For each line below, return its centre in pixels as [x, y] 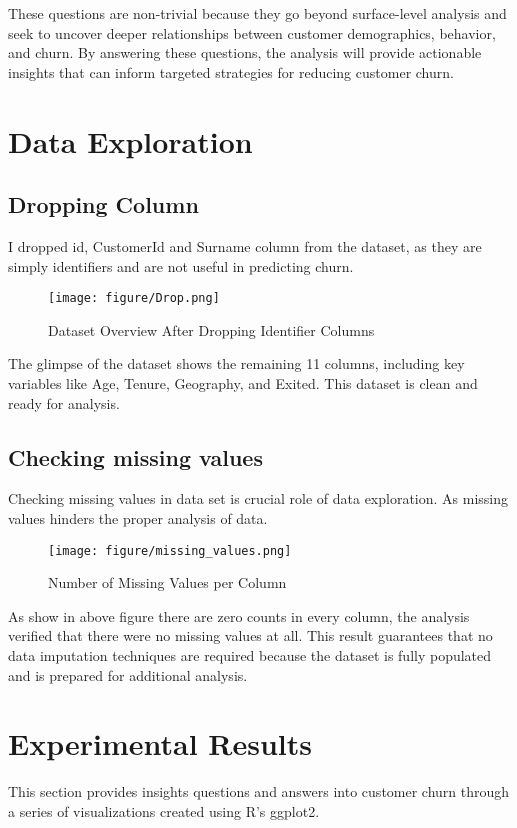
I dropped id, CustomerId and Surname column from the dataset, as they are [245, 245]
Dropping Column [103, 204]
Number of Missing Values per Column [167, 582]
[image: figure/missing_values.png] [170, 550]
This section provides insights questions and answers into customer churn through [259, 791]
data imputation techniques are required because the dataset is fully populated [250, 655]
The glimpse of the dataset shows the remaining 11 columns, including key [236, 363]
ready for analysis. [64, 402]
